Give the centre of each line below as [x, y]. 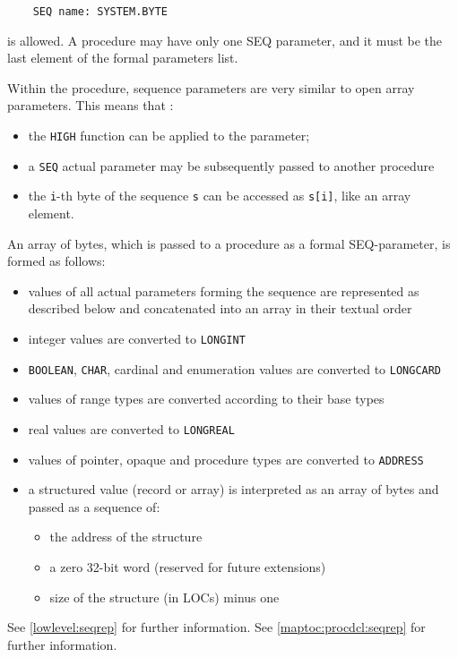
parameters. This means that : [91, 105]
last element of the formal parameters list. [123, 58]
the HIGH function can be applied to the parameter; [169, 136]
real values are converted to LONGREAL [131, 428]
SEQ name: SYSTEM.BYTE [100, 12]
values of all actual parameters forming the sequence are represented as [224, 290]
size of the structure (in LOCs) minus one [164, 597]
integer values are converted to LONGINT [137, 338]
